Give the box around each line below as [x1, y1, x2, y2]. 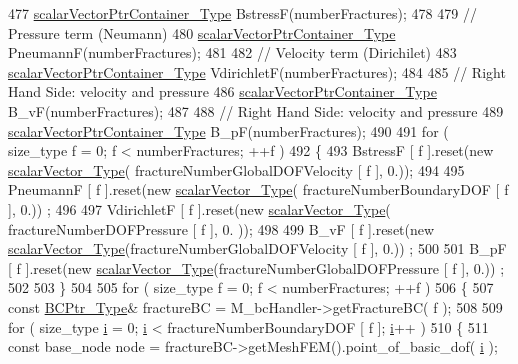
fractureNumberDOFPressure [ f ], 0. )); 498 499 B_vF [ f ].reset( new [8, 218, 435, 239]
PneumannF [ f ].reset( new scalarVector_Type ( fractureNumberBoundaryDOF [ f [8, 179, 509, 200]
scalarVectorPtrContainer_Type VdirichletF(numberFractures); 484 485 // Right [8, 61, 506, 82]
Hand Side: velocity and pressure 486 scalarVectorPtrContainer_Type [8, 81, 437, 102]
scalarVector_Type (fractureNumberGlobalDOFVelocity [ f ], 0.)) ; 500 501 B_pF [8, 238, 507, 259]
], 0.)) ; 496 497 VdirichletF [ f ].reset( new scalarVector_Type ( [8, 198, 391, 219]
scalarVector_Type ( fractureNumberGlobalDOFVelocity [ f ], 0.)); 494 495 [8, 159, 465, 180]
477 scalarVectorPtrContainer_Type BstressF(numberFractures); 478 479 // [8, 3, 477, 23]
